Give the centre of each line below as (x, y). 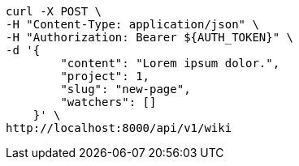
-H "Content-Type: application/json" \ (132, 24)
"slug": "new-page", (126, 89)
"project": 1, (105, 76)
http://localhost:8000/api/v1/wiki (119, 128)
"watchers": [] (108, 102)
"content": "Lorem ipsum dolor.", (170, 63)
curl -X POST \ (54, 11)
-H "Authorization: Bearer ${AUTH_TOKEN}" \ (150, 37)
